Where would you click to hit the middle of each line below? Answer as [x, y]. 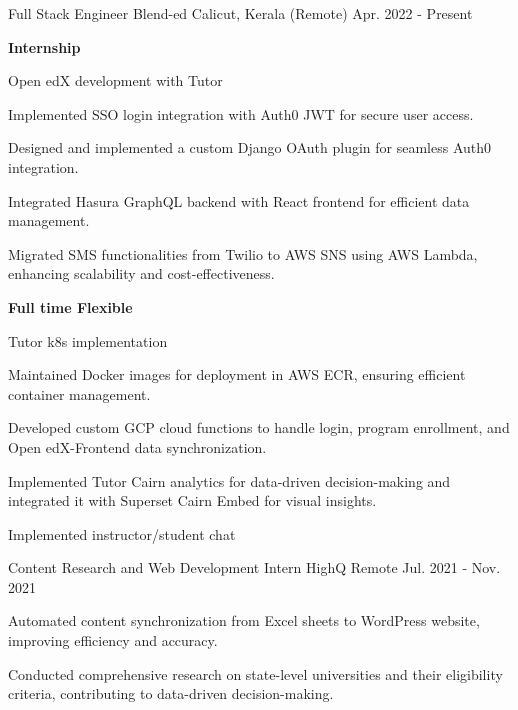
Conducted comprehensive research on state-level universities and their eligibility [255, 673]
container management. [79, 393]
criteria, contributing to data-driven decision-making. [171, 693]
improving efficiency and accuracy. [113, 640]
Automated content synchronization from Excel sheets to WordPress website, [244, 620]
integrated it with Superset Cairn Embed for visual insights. [192, 500]
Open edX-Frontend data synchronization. [137, 446]
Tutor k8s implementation [88, 340]
